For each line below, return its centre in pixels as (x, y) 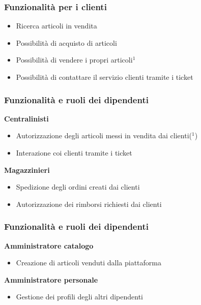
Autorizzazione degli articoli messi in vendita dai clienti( (104, 135)
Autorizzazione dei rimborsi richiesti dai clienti (89, 204)
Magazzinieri (27, 170)
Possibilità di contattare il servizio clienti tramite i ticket (105, 77)
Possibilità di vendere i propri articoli (74, 60)
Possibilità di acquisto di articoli (66, 42)
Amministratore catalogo (49, 245)
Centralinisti (26, 118)
